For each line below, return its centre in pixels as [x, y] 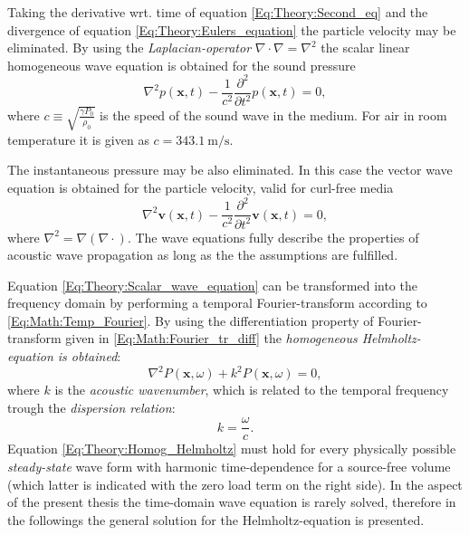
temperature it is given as [78, 139]
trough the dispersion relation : [91, 407]
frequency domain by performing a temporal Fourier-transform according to [217, 303]
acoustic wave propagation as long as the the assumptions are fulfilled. [203, 255]
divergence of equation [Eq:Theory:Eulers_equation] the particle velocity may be [232, 29]
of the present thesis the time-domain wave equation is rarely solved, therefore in [232, 502]
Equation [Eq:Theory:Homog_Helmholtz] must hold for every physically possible [232, 449]
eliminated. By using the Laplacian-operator [129, 48]
